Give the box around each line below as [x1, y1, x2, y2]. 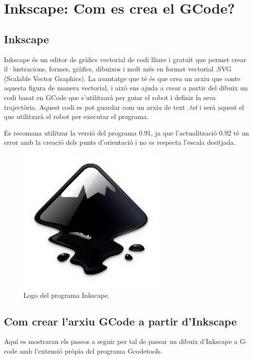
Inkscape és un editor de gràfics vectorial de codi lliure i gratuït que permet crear [4, 54, 247, 64]
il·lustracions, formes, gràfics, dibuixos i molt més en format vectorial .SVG [4, 64, 232, 74]
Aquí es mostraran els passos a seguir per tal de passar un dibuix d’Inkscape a [4, 336, 238, 346]
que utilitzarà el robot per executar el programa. [4, 111, 149, 121]
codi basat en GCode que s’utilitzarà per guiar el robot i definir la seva [4, 92, 216, 102]
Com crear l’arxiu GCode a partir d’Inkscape [4, 313, 237, 328]
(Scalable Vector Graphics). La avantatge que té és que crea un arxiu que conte [4, 73, 240, 83]
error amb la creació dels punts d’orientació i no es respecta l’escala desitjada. [4, 137, 236, 147]
